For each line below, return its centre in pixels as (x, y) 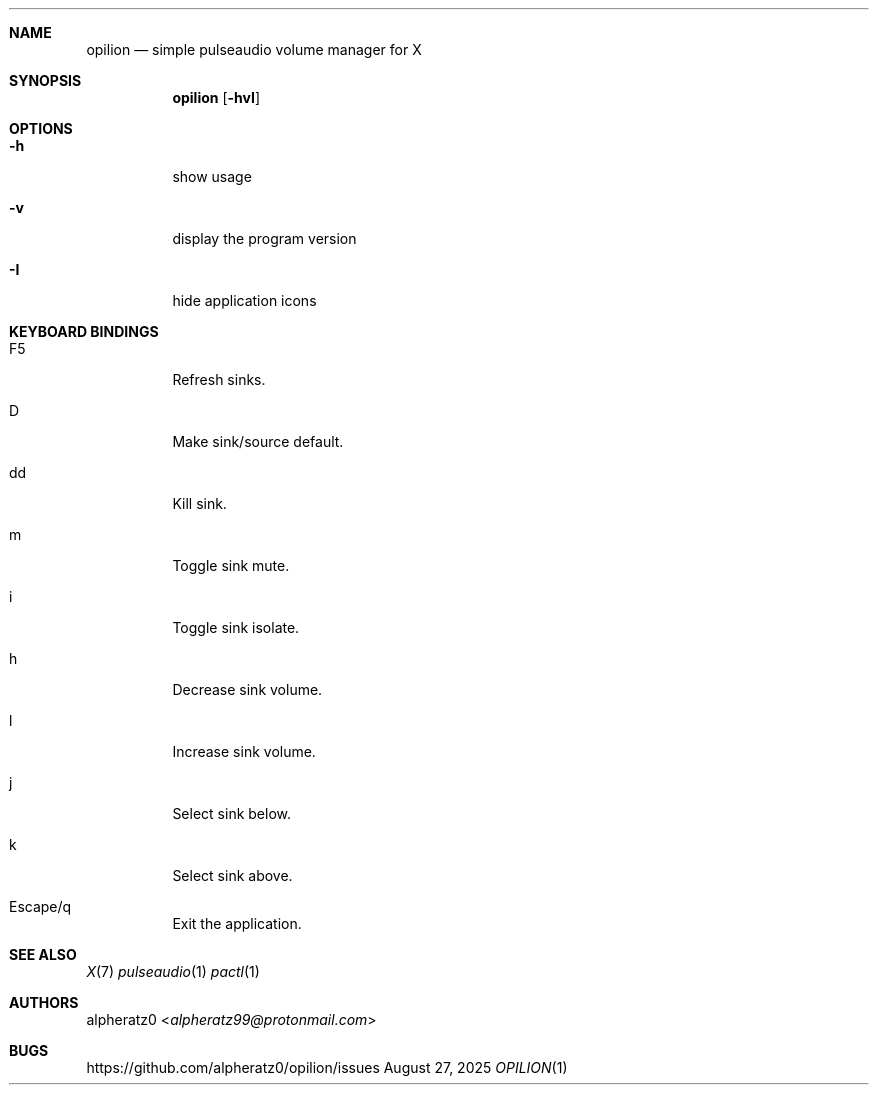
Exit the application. (237, 923)
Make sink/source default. (258, 441)
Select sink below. (232, 813)
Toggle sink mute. (231, 565)
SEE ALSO (43, 954)
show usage (212, 176)
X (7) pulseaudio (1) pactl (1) (173, 971)
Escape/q (40, 906)
